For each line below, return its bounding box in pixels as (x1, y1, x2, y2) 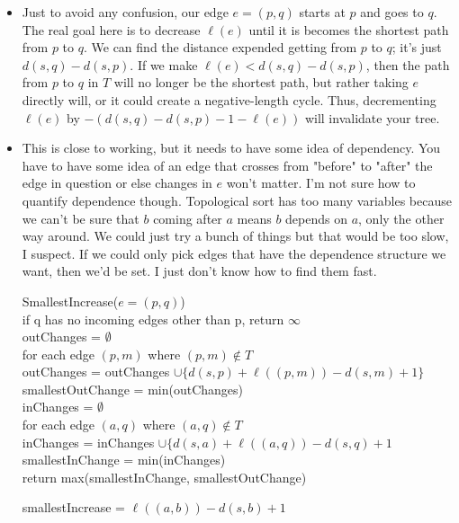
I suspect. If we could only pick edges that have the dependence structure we (22, 244, 446, 262)
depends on (285, 208, 347, 227)
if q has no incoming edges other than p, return (22, 309, 284, 328)
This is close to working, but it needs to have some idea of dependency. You (22, 138, 441, 157)
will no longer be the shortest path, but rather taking (113, 73, 409, 92)
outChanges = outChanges (22, 362, 170, 381)
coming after (153, 208, 222, 227)
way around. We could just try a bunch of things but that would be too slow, (22, 226, 449, 245)
